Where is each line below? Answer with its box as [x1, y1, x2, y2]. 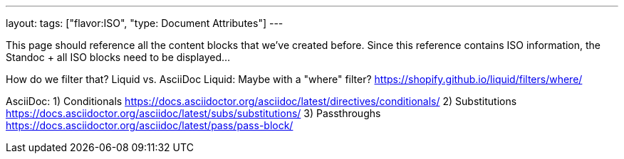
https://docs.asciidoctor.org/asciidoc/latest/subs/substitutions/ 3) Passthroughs [6, 107, 381, 119]
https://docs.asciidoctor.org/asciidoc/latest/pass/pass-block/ [6, 119, 293, 131]
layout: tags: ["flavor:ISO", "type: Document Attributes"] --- [6, 17, 284, 29]
